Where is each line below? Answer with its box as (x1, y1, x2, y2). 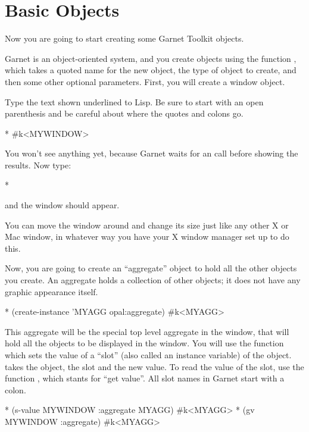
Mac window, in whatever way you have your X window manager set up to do (5, 230, 289, 243)
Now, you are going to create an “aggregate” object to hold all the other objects (5, 262, 297, 274)
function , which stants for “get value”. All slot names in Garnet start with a (5, 372, 285, 384)
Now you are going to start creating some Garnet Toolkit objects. (5, 32, 244, 45)
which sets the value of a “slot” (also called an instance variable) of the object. (5, 349, 292, 361)
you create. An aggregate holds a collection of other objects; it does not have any (5, 274, 301, 286)
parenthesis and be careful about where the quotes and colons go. (5, 107, 244, 120)
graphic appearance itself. (5, 285, 98, 298)
